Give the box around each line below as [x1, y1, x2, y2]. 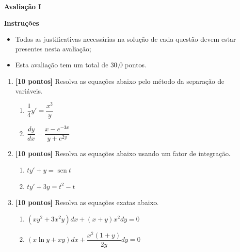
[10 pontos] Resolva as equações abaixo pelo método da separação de [15, 76, 224, 86]
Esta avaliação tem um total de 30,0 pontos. [15, 60, 147, 70]
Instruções [4, 17, 39, 28]
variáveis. [15, 85, 43, 95]
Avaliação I [4, 1, 42, 11]
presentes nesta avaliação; [15, 43, 91, 53]
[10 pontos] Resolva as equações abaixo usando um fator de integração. [15, 148, 231, 158]
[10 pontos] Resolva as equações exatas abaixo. [15, 197, 159, 207]
